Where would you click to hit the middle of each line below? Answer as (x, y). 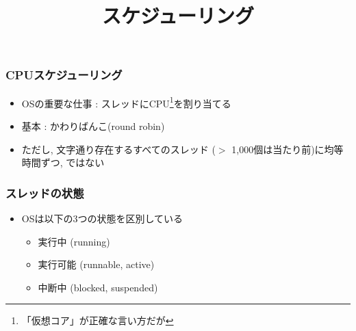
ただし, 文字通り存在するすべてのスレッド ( (118, 149)
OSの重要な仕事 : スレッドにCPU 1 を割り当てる (126, 102)
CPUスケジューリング (64, 75)
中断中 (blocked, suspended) (98, 287)
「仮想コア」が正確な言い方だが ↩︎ (98, 320)
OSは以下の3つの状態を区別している (102, 218)
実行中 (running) (74, 241)
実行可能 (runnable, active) (96, 264)
